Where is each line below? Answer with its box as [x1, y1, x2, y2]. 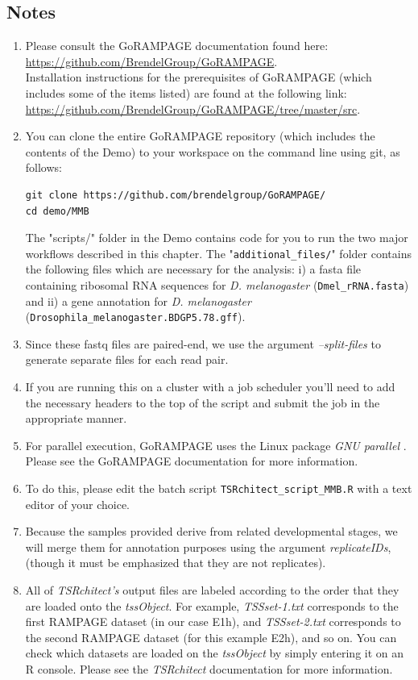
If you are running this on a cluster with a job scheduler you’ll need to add [25, 378, 395, 395]
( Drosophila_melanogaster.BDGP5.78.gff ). [25, 308, 246, 325]
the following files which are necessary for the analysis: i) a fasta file [25, 261, 362, 277]
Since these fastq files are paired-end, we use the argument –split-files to [25, 335, 381, 352]
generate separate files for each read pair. [25, 351, 229, 368]
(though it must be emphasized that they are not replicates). [25, 554, 326, 571]
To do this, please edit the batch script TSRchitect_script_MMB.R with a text [25, 480, 412, 497]
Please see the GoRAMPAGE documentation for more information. [25, 453, 358, 469]
